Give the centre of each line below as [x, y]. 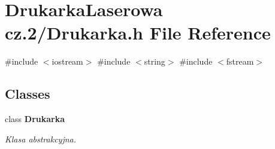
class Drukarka [35, 119]
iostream [67, 61]
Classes [28, 94]
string [155, 61]
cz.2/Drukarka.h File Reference [138, 33]
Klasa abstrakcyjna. [41, 139]
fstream [240, 61]
